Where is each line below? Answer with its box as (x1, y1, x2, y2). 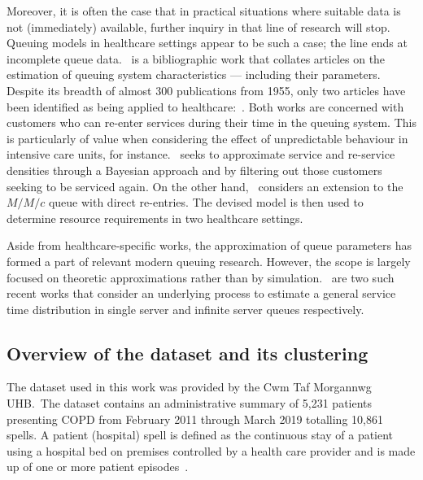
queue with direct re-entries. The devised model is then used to (48, 194, 364, 211)
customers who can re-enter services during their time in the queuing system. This (7, 114, 416, 131)
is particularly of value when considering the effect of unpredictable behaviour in (7, 129, 408, 146)
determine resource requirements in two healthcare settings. (7, 209, 303, 226)
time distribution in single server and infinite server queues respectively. (7, 300, 364, 317)
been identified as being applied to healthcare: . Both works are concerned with (7, 98, 404, 115)
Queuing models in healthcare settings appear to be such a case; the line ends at (7, 34, 408, 51)
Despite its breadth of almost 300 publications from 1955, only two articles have (7, 81, 406, 98)
